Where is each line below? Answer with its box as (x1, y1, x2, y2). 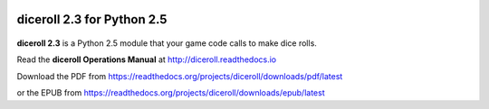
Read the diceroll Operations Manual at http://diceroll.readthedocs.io (16, 54, 276, 65)
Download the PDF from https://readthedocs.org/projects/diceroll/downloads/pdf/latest (16, 70, 343, 81)
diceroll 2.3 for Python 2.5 (16, 12, 168, 27)
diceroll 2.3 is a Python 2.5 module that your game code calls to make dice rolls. (16, 38, 317, 49)
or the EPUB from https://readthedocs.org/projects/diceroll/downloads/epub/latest (16, 87, 325, 98)
